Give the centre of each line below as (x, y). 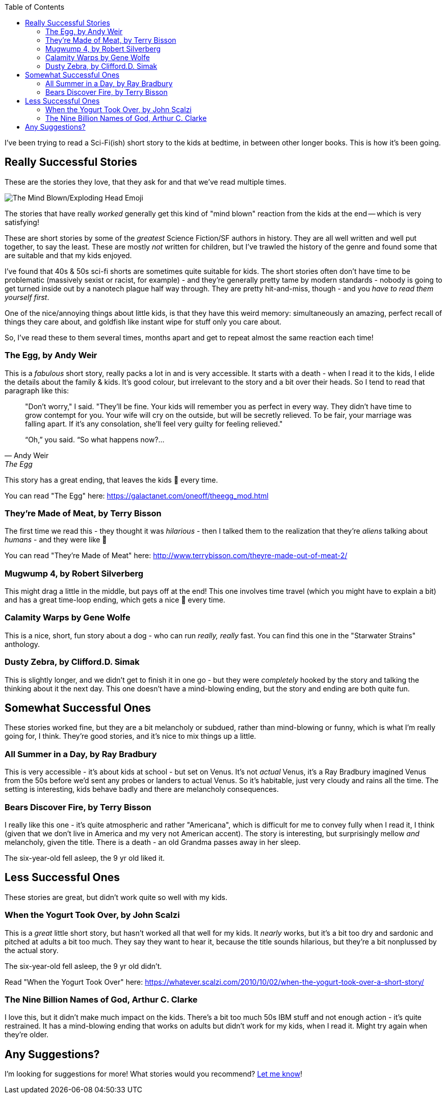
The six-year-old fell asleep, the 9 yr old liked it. (85, 858)
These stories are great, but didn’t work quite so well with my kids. (116, 897)
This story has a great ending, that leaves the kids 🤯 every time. (111, 480)
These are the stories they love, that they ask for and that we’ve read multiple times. (146, 182)
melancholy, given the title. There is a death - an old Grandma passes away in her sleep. (153, 842)
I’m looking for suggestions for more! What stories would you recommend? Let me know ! (154, 1074)
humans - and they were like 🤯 (56, 540)
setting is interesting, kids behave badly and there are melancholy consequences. (142, 789)
